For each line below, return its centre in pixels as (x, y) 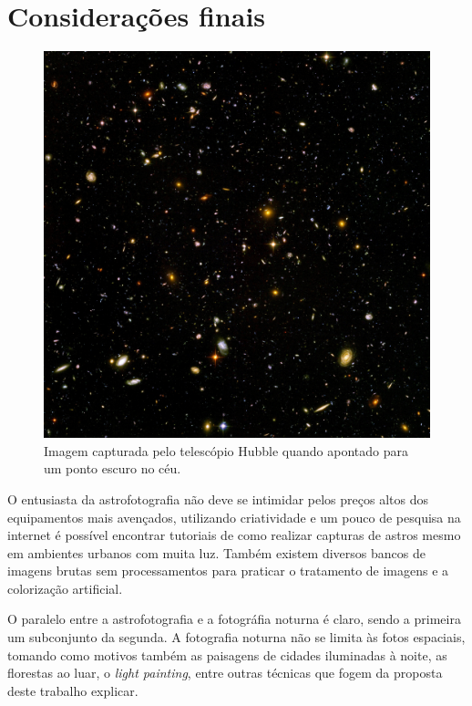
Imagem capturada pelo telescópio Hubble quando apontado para (226, 450)
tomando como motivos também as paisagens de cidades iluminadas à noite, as (227, 654)
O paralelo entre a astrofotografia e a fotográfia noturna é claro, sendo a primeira (234, 619)
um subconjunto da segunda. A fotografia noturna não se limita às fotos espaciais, (236, 637)
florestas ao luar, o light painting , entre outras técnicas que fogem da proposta (225, 673)
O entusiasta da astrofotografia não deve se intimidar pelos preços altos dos (218, 498)
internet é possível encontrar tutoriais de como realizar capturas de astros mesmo (234, 535)
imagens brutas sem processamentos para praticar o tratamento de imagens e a (228, 571)
